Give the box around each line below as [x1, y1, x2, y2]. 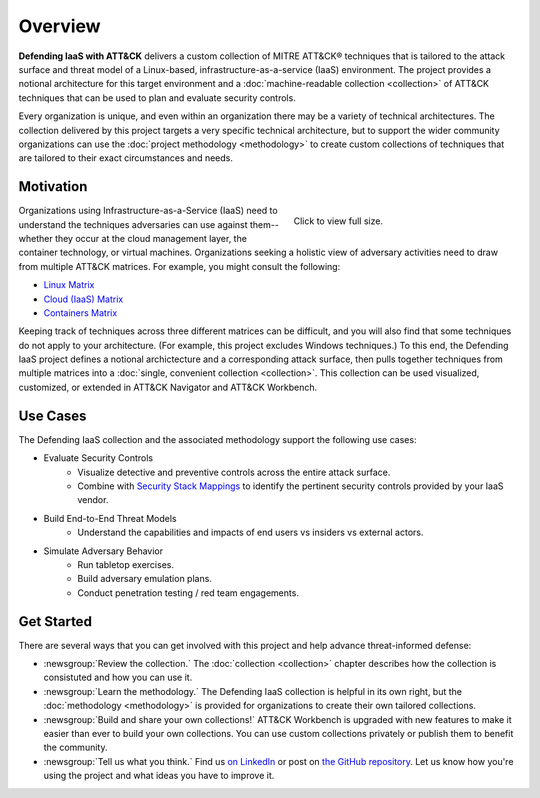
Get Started [18, 613, 92, 630]
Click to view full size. [293, 215, 384, 227]
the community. [43, 741, 108, 754]
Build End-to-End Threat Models [43, 512, 177, 524]
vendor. [77, 494, 109, 506]
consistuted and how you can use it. [43, 671, 193, 684]
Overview [18, 15, 101, 37]
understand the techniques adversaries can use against [18, 218, 249, 230]
